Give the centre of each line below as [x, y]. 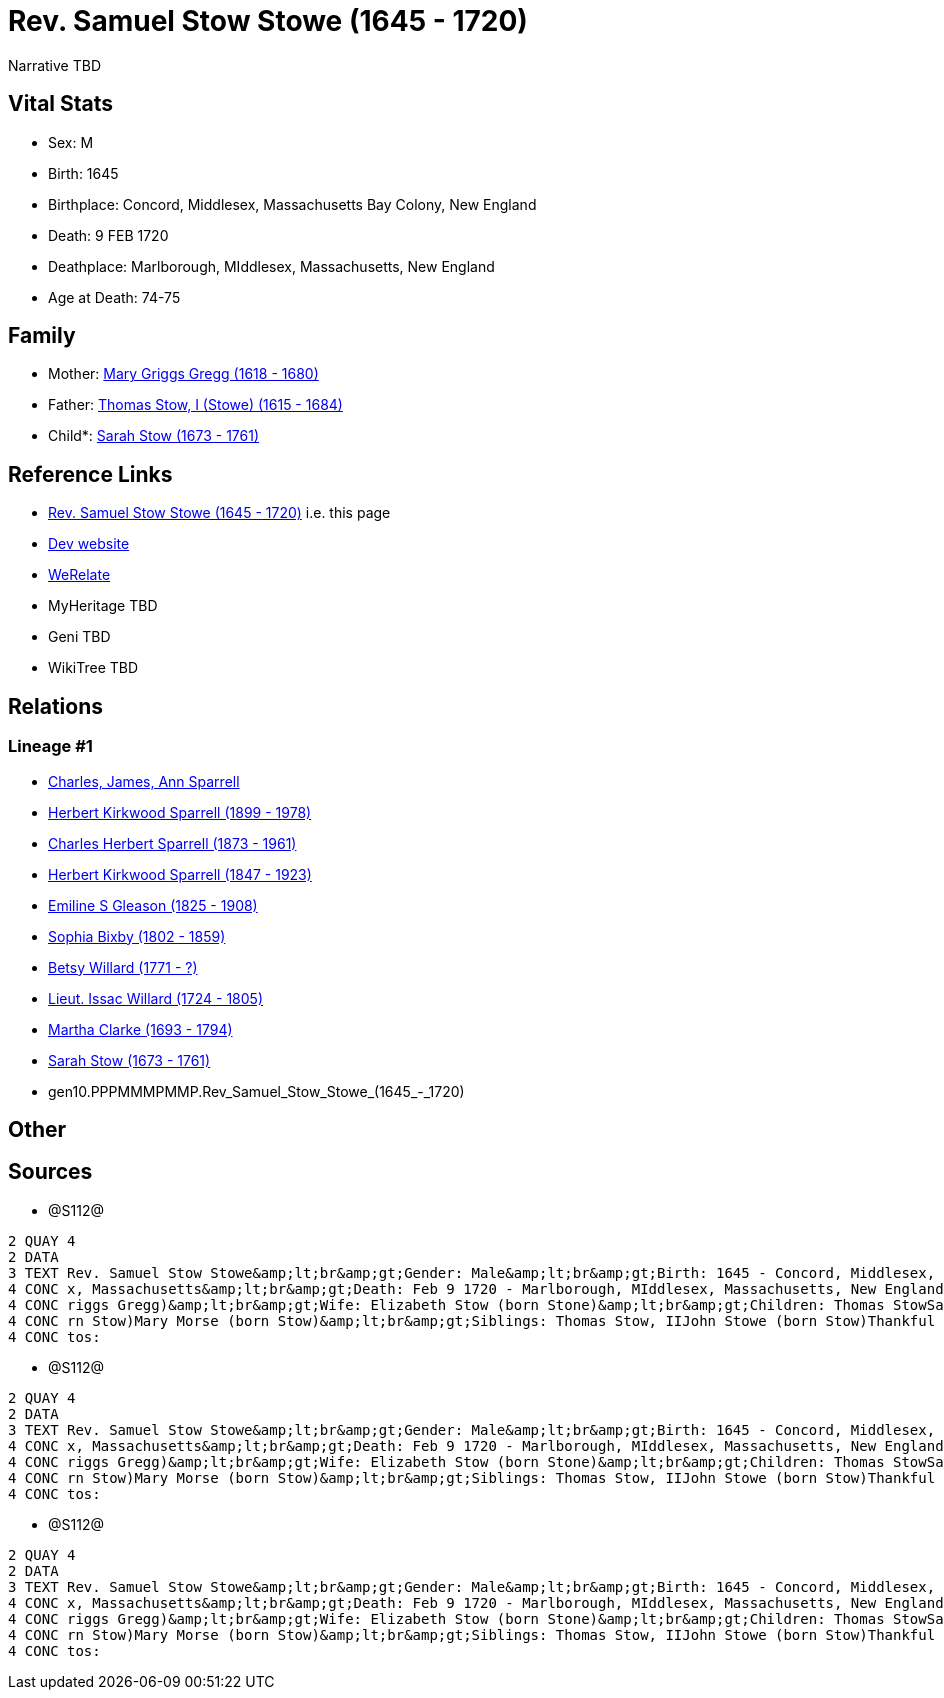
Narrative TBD [54, 65]
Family [42, 336]
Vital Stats [61, 104]
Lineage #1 [50, 746]
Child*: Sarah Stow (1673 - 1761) [154, 436]
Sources [50, 1172]
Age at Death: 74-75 [114, 297]
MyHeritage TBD [103, 606]
